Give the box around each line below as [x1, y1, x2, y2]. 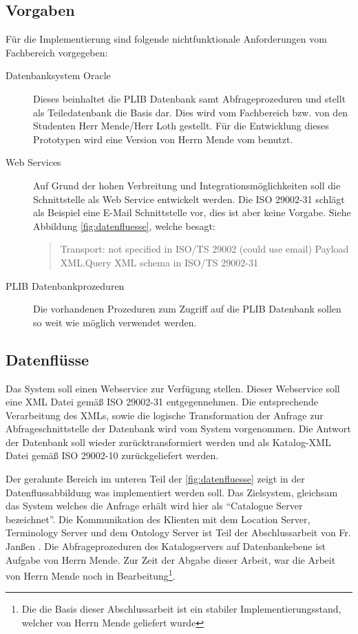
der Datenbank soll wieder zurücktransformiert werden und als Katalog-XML [6, 434, 331, 449]
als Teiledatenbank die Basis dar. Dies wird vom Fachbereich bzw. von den [33, 105, 348, 119]
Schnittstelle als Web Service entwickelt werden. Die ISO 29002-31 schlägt [33, 191, 345, 206]
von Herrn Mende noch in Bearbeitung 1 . [6, 567, 176, 582]
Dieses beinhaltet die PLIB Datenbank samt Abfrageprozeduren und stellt [33, 91, 346, 105]
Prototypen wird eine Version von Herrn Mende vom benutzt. [33, 131, 293, 146]
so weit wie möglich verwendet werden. [33, 315, 197, 329]
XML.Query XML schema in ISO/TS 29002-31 [60, 255, 258, 269]
